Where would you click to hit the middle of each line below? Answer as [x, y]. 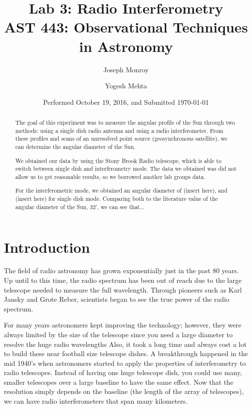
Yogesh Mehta [126, 86]
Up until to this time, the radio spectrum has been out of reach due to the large [123, 280]
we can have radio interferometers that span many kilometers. [96, 401]
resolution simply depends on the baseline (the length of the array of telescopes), [124, 391]
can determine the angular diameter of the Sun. [75, 147]
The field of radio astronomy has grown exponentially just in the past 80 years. [121, 270]
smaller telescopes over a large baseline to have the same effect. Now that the [119, 382]
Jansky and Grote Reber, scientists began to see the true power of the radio [117, 299]
